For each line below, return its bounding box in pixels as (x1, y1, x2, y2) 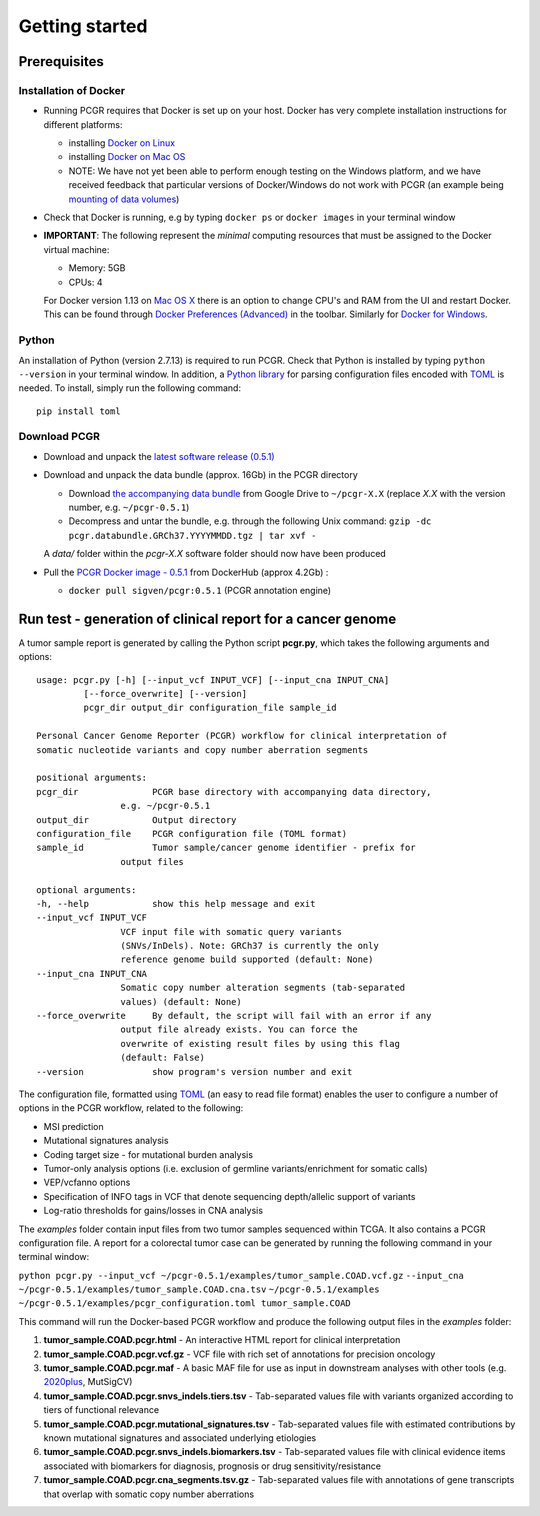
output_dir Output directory (36, 814, 237, 825)
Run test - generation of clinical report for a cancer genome (18, 610, 397, 627)
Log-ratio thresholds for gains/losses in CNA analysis (43, 1205, 264, 1217)
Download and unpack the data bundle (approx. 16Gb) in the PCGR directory (43, 469, 359, 481)
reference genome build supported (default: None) (120, 954, 374, 965)
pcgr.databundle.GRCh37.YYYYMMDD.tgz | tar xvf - (68, 530, 317, 541)
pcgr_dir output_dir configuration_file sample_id (83, 702, 337, 714)
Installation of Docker (18, 83, 125, 97)
